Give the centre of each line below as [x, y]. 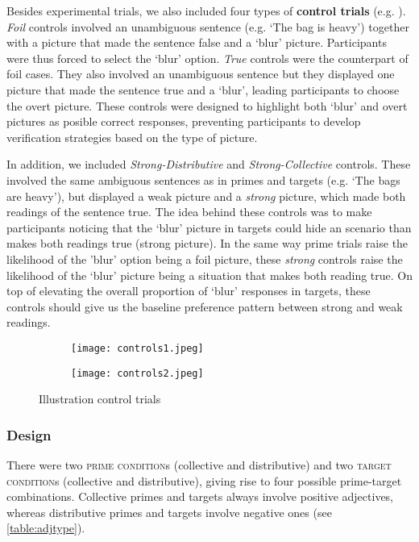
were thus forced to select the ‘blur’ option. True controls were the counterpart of [207, 58]
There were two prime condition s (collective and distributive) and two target [199, 465]
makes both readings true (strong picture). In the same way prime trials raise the [207, 243]
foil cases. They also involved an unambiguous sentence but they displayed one [201, 74]
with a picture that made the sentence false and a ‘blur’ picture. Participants [197, 42]
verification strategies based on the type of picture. [132, 137]
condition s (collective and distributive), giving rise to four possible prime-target [204, 480]
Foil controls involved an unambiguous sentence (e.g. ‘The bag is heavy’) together [208, 26]
